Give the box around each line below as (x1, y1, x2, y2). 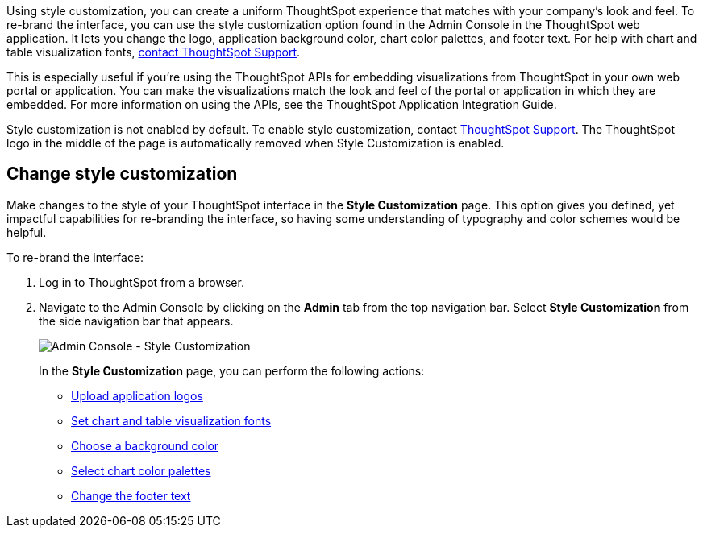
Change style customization (6, 164, 238, 184)
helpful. (6, 225, 47, 239)
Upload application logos (71, 388, 203, 403)
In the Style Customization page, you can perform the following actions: (39, 363, 425, 378)
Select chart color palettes (71, 463, 211, 478)
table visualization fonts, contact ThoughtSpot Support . (6, 45, 301, 59)
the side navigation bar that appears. (39, 313, 234, 328)
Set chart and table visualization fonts (71, 413, 272, 428)
